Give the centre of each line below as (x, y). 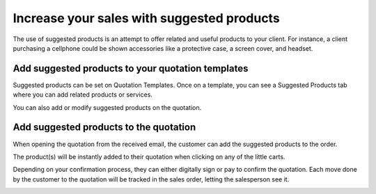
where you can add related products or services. (83, 95)
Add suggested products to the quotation (104, 128)
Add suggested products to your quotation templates (131, 68)
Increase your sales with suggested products (146, 18)
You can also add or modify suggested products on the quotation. (107, 107)
